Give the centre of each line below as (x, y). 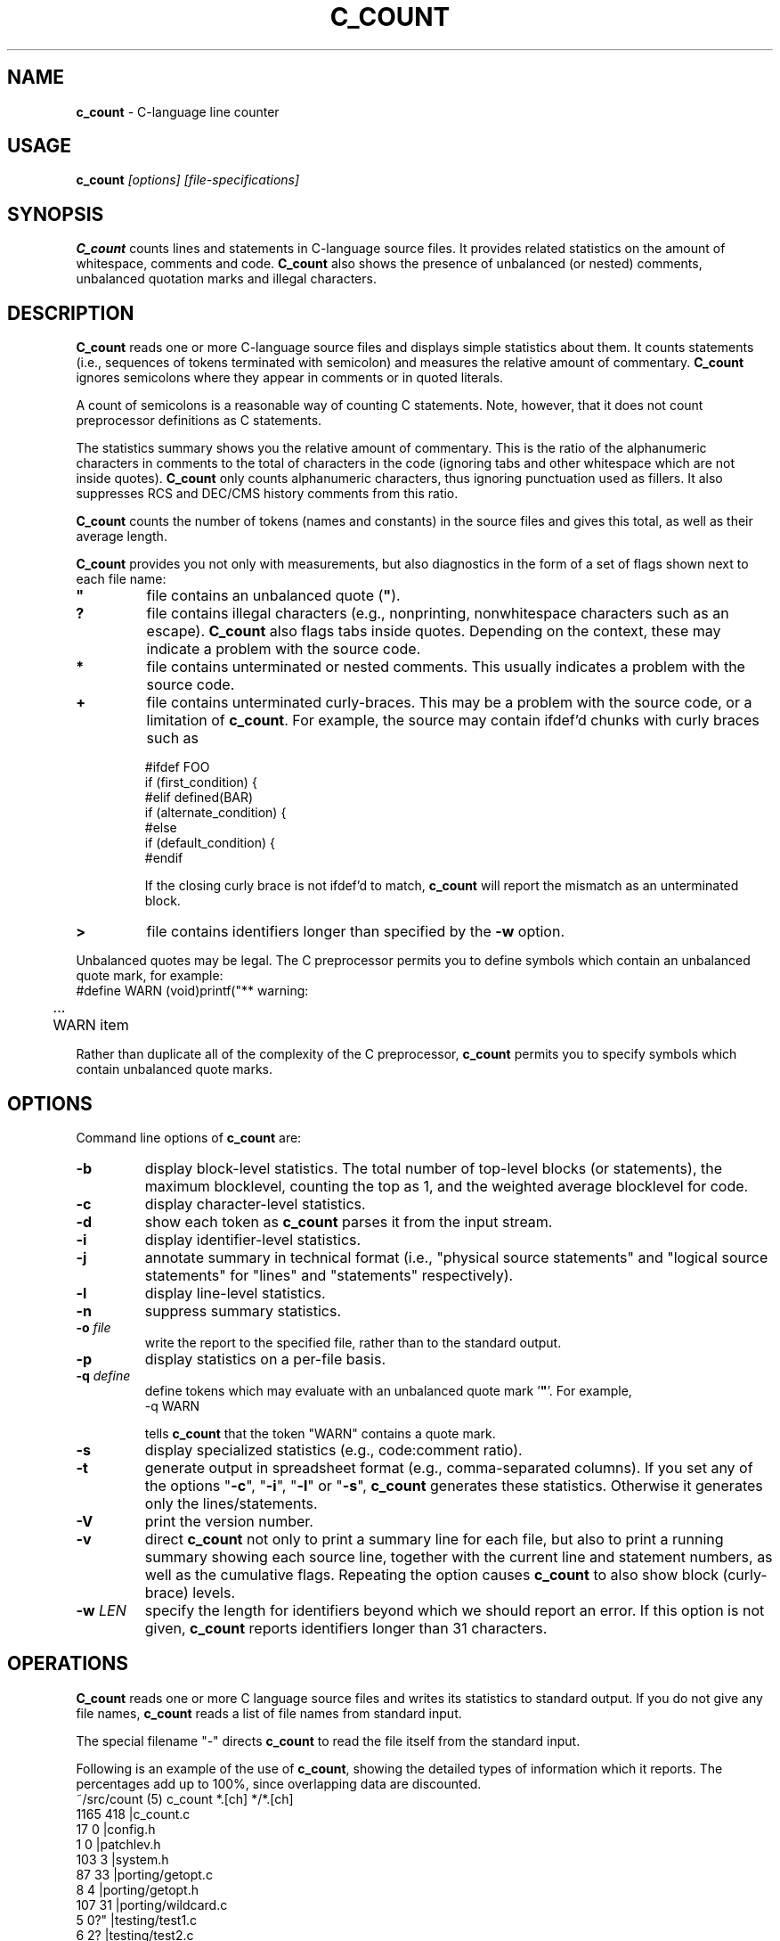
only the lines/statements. (231, 1503)
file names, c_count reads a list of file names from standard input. (269, 1713)
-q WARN (172, 1405)
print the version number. (229, 1521)
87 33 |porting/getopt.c (144, 1874)
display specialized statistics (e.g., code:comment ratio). (333, 1450)
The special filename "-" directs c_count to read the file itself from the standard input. (328, 1740)
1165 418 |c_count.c (133, 1814)
